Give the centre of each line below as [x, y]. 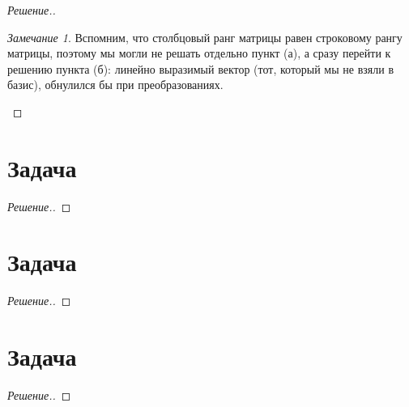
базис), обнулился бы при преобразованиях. [115, 85]
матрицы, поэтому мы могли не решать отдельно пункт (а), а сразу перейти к [199, 53]
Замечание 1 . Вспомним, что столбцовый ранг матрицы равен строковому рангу [205, 37]
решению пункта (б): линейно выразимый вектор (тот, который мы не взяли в [201, 68]
